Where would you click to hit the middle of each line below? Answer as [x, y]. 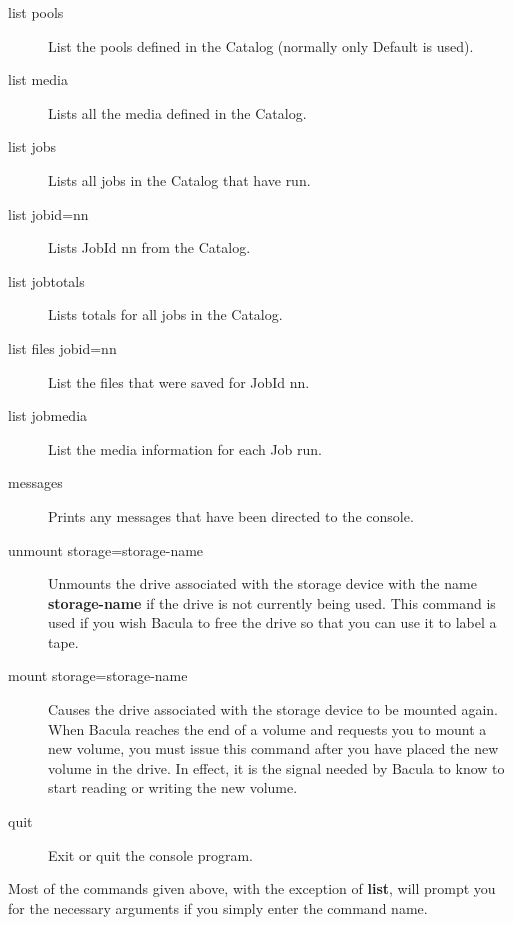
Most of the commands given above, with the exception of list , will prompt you [252, 888]
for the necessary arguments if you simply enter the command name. [218, 907]
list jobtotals [46, 280]
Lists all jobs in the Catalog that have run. [179, 179]
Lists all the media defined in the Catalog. [177, 112]
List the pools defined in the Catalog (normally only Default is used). [261, 45]
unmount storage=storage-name [106, 549]
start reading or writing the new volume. [173, 787]
